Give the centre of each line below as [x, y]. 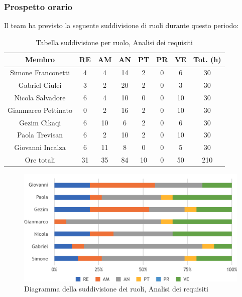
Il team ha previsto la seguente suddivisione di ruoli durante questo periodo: [122, 25]
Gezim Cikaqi [40, 122]
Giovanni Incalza [40, 147]
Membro [40, 59]
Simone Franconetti [40, 72]
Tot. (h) [207, 59]
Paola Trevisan [40, 135]
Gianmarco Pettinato [40, 110]
